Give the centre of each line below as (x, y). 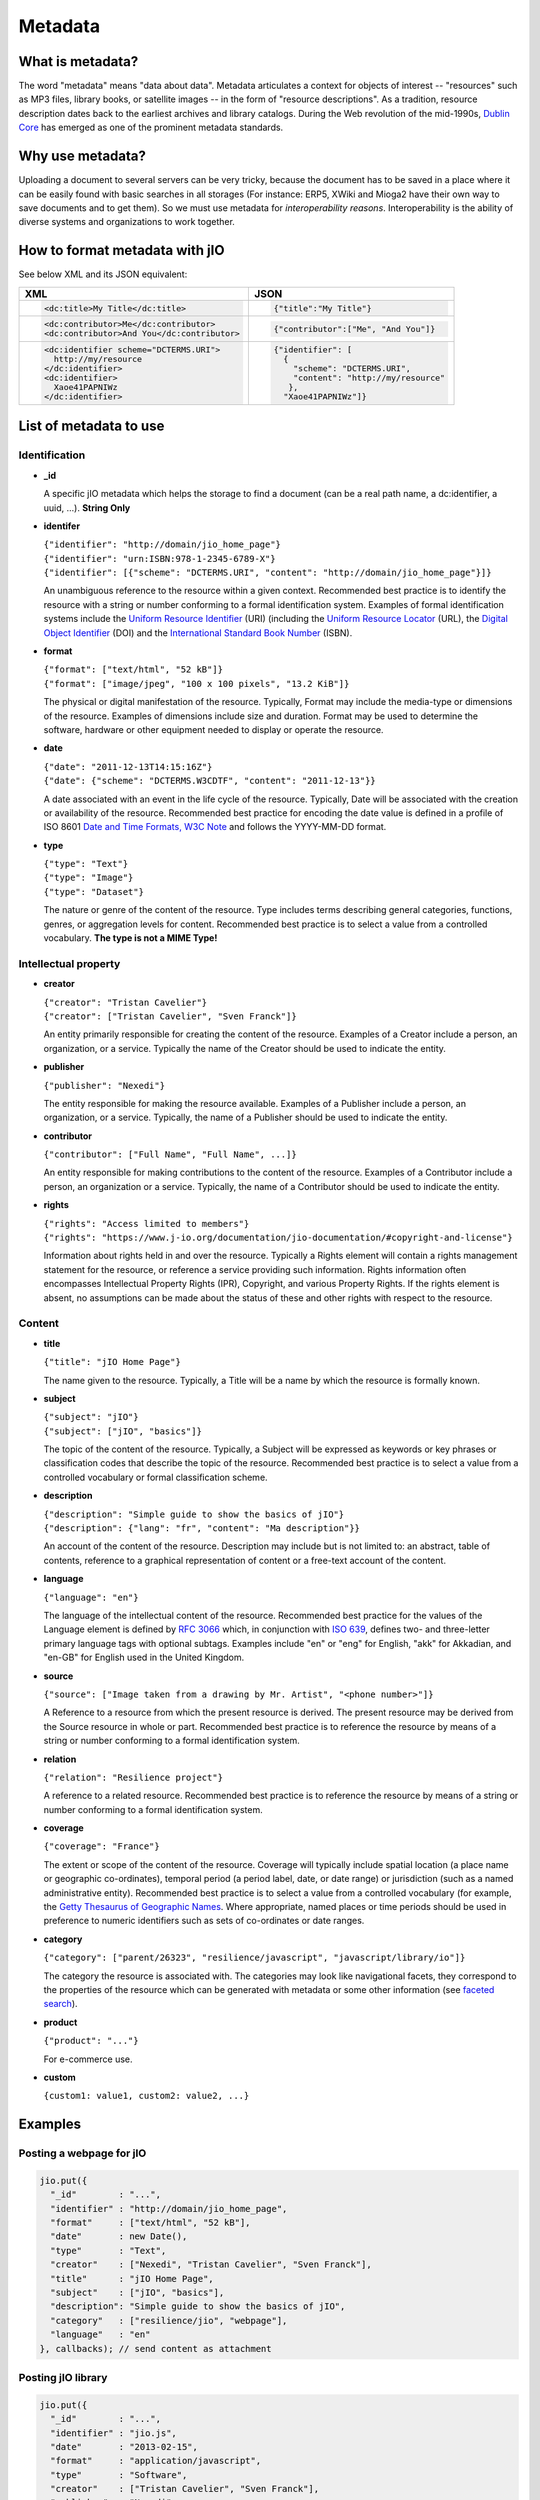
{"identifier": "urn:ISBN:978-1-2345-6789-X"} (159, 558)
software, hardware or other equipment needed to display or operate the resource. (213, 729)
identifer (61, 526)
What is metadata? (78, 61)
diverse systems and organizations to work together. (126, 222)
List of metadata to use (91, 426)
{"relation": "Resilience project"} (133, 1777)
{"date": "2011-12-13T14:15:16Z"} (128, 766)
